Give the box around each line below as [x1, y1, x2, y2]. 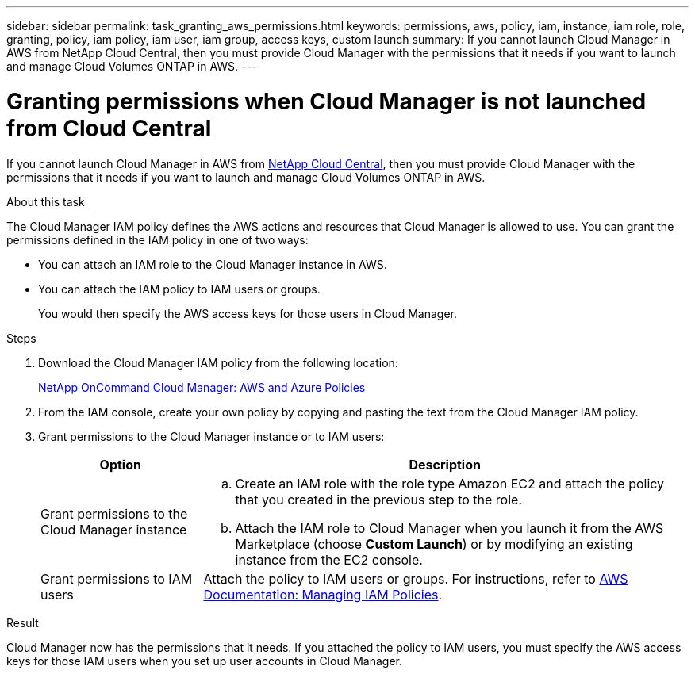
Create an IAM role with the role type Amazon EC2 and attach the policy [235, 475, 665, 492]
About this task [6, 194, 85, 209]
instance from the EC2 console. [235, 551, 423, 568]
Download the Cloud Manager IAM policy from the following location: [38, 355, 398, 370]
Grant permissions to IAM [40, 570, 193, 587]
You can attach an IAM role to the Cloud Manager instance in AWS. [38, 257, 387, 271]
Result [6, 615, 39, 630]
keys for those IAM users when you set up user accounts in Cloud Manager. [6, 653, 402, 668]
